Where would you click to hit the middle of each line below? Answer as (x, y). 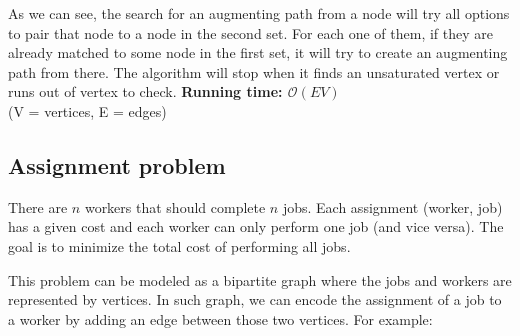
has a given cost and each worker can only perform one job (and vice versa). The (256, 226)
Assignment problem (117, 164)
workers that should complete (175, 206)
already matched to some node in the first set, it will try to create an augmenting (258, 52)
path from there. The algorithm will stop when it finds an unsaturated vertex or (254, 71)
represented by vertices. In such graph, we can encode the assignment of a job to (255, 299)
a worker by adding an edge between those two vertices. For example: (220, 318)
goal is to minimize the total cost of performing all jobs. (179, 245)
